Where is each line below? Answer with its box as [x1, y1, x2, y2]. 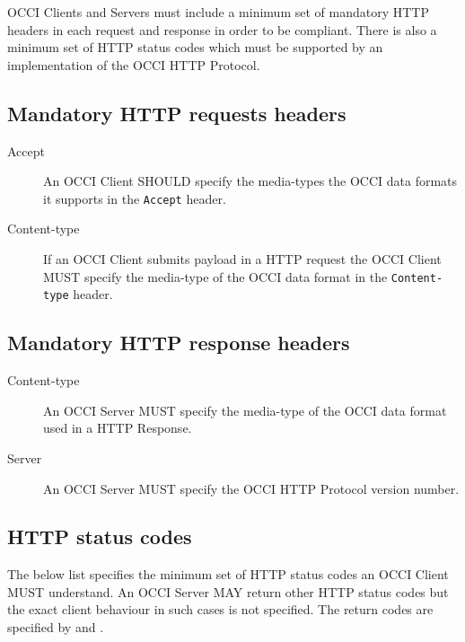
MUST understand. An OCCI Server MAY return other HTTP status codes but [7, 582, 449, 601]
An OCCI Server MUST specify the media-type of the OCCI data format [43, 400, 447, 419]
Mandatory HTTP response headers [7, 329, 350, 356]
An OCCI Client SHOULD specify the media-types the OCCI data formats [43, 171, 458, 190]
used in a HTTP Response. [43, 418, 192, 437]
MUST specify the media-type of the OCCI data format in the [43, 267, 388, 286]
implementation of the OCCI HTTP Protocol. [7, 55, 260, 74]
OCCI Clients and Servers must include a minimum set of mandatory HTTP [7, 3, 429, 21]
